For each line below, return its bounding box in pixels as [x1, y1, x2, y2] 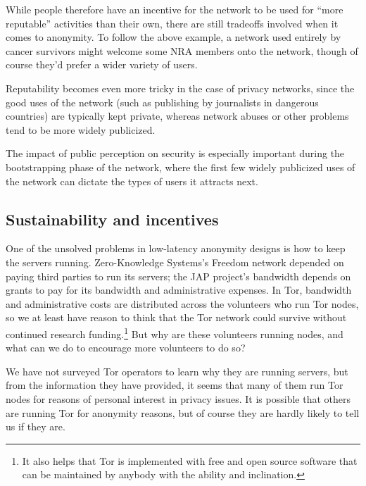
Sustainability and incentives [6, 208, 219, 230]
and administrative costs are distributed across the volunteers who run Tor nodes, [6, 296, 359, 311]
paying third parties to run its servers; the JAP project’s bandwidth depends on [6, 268, 351, 283]
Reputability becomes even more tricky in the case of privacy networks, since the [6, 80, 355, 95]
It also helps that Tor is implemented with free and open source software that [22, 453, 358, 468]
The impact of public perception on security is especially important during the [6, 146, 345, 161]
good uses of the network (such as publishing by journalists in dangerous [6, 94, 319, 109]
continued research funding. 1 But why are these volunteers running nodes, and [6, 324, 343, 341]
